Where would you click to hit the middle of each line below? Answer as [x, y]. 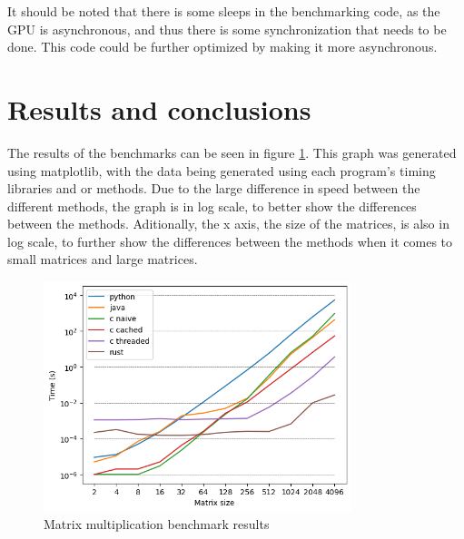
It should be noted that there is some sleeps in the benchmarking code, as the [224, 11]
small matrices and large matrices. [103, 259]
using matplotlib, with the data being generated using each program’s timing [222, 170]
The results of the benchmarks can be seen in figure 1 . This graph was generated [232, 152]
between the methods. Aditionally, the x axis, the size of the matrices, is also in [228, 224]
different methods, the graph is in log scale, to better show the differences [212, 206]
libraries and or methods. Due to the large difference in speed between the [214, 188]
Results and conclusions [159, 108]
